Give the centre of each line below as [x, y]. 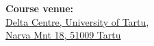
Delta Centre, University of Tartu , [77, 21]
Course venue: [40, 8]
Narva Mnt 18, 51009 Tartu [63, 35]
